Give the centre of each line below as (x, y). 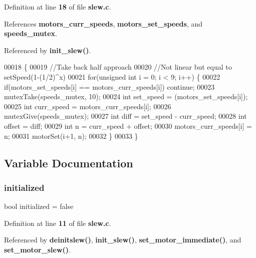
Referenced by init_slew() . (48, 50)
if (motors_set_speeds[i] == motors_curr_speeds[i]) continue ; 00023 (109, 86)
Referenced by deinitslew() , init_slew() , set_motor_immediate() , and (123, 240)
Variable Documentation (69, 163)
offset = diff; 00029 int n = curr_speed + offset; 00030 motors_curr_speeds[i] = (128, 125)
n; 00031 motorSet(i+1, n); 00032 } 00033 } (71, 136)
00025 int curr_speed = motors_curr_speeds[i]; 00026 (88, 106)
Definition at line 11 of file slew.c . (58, 223)
